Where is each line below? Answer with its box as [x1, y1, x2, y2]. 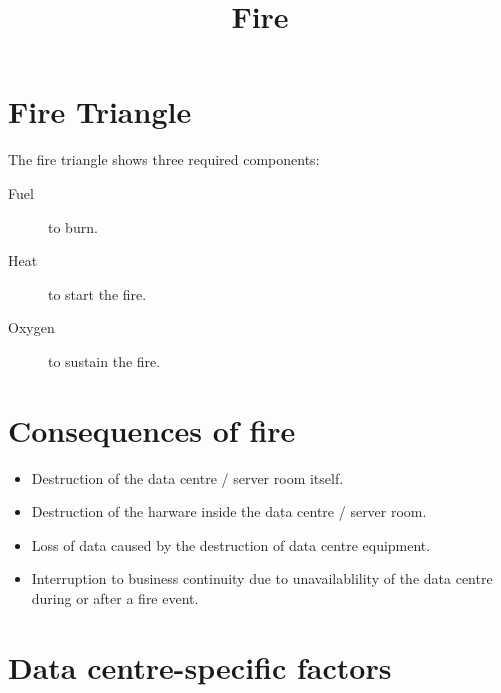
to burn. [48, 216, 98, 237]
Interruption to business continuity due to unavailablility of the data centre [31, 568, 493, 589]
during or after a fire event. [31, 587, 199, 608]
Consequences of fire [8, 409, 296, 450]
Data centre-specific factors [8, 646, 392, 687]
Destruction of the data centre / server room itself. [31, 467, 344, 488]
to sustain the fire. [48, 350, 161, 371]
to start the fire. [48, 283, 147, 304]
